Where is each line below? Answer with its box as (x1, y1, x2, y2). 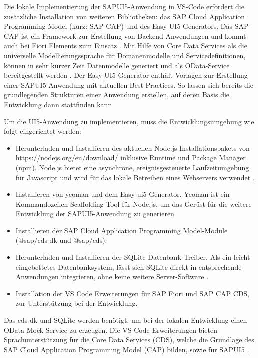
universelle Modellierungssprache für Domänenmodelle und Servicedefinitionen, (4, 50, 246, 60)
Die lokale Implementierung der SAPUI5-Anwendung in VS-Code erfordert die (4, 1, 244, 11)
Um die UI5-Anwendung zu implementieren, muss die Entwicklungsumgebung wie (4, 116, 254, 126)
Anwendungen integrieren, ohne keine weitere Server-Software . (15, 271, 209, 282)
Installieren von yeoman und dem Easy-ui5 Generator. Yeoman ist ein (15, 189, 230, 199)
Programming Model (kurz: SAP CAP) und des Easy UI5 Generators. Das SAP (4, 21, 249, 31)
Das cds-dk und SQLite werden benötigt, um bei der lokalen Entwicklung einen (4, 315, 247, 325)
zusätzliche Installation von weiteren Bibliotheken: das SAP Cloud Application (4, 11, 245, 21)
